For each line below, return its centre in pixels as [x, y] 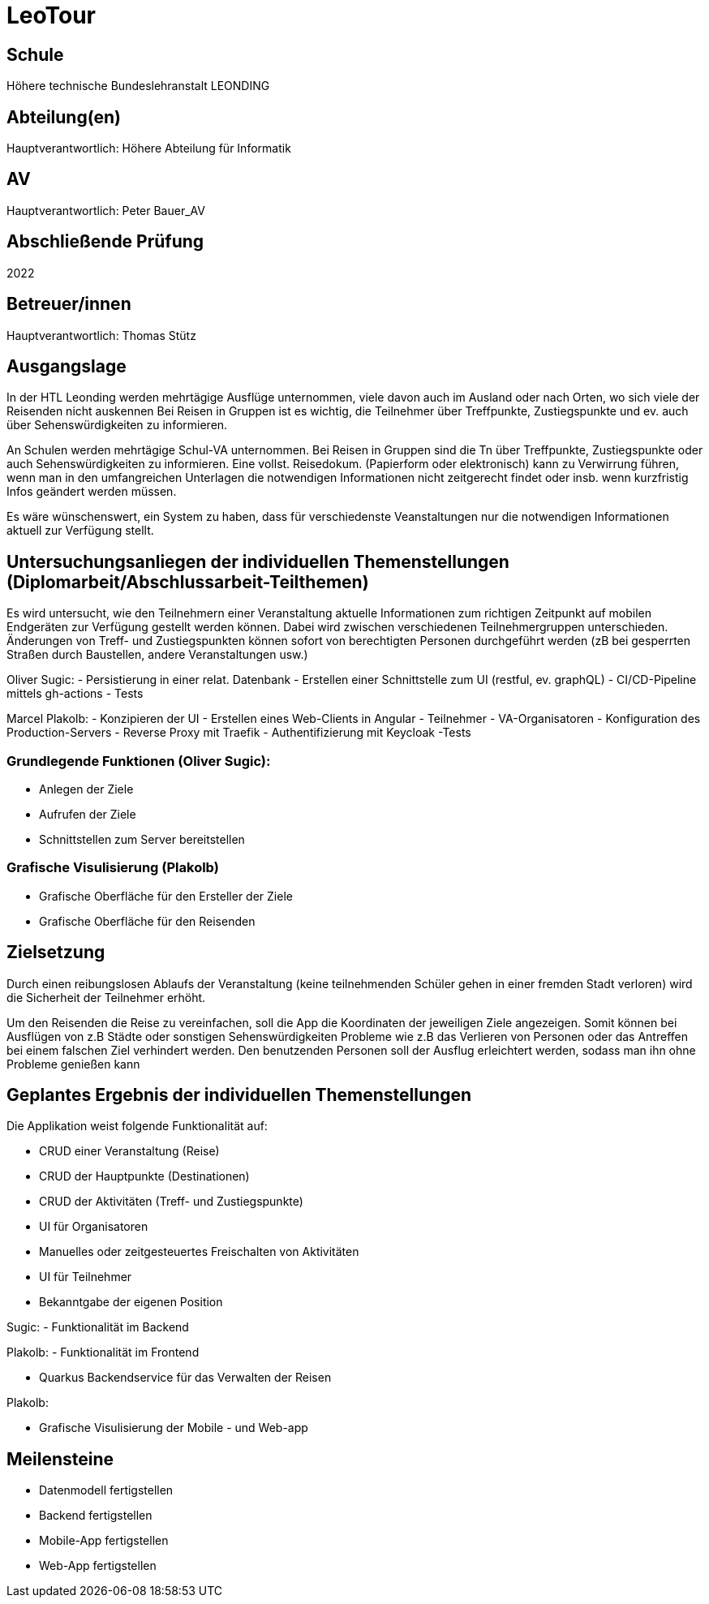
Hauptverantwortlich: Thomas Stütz [101, 335]
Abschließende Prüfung [105, 242]
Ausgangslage [67, 366]
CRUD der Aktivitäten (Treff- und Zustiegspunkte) [171, 1202]
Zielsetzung [56, 953]
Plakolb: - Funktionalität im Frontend [103, 1352]
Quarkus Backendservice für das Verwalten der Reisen [185, 1378]
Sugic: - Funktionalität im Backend [98, 1327]
